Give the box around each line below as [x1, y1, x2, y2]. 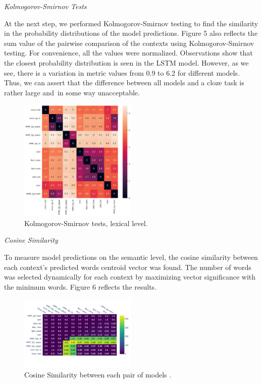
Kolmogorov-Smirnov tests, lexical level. [24, 217, 148, 228]
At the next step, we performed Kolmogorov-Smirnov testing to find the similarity [4, 18, 258, 28]
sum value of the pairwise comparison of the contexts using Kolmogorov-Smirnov [4, 37, 254, 48]
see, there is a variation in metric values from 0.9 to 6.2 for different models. [4, 67, 240, 78]
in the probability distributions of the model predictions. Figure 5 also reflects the [4, 28, 258, 38]
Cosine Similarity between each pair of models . [24, 369, 172, 380]
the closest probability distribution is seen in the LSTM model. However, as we [4, 57, 249, 68]
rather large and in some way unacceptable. [4, 87, 140, 97]
